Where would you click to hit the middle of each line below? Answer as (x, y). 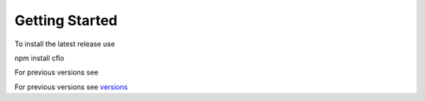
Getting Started (66, 20)
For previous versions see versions (71, 87)
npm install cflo (39, 58)
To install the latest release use (65, 44)
